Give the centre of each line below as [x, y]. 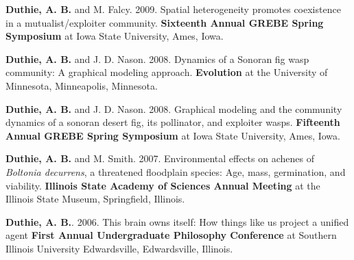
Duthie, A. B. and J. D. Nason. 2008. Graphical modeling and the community [174, 108]
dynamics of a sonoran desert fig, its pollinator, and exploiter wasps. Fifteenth [173, 122]
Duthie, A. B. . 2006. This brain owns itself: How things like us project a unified [177, 221]
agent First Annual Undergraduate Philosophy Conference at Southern [171, 235]
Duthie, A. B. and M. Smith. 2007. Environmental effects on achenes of [160, 158]
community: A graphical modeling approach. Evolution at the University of [167, 72]
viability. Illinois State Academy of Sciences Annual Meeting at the [163, 185]
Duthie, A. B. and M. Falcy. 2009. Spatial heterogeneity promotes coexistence [173, 9]
